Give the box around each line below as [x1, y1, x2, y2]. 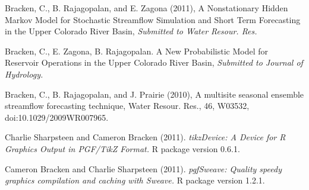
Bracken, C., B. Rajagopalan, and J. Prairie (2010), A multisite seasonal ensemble [5, 88, 304, 100]
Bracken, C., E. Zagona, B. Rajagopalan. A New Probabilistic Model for [5, 44, 268, 57]
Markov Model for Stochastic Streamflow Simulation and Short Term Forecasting [5, 13, 301, 25]
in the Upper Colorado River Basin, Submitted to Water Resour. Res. [5, 25, 257, 37]
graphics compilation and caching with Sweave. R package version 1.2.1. [5, 174, 265, 186]
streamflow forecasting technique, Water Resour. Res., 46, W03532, [5, 99, 250, 112]
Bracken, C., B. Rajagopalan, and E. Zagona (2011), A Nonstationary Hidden [5, 2, 288, 14]
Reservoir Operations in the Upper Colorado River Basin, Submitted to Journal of [5, 56, 303, 69]
